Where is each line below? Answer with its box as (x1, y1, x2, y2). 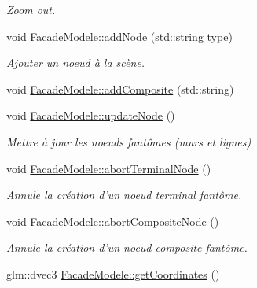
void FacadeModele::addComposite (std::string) (6, 80, 234, 97)
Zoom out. (6, 2, 56, 17)
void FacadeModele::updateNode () (6, 107, 175, 124)
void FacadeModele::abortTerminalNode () (6, 160, 211, 176)
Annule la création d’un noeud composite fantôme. (6, 239, 248, 256)
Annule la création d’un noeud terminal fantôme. (6, 186, 242, 203)
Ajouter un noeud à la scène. (6, 54, 145, 71)
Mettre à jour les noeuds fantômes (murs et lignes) (6, 133, 251, 150)
